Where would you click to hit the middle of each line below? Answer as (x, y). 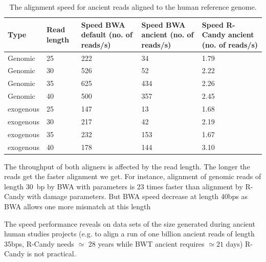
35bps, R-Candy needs (39, 243)
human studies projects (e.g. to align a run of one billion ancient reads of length (129, 234)
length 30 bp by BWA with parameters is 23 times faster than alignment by (124, 186)
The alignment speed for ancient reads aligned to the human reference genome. (133, 7)
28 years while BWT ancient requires (146, 243)
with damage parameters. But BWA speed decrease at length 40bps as (137, 196)
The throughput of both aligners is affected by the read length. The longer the (127, 166)
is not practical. (51, 254)
